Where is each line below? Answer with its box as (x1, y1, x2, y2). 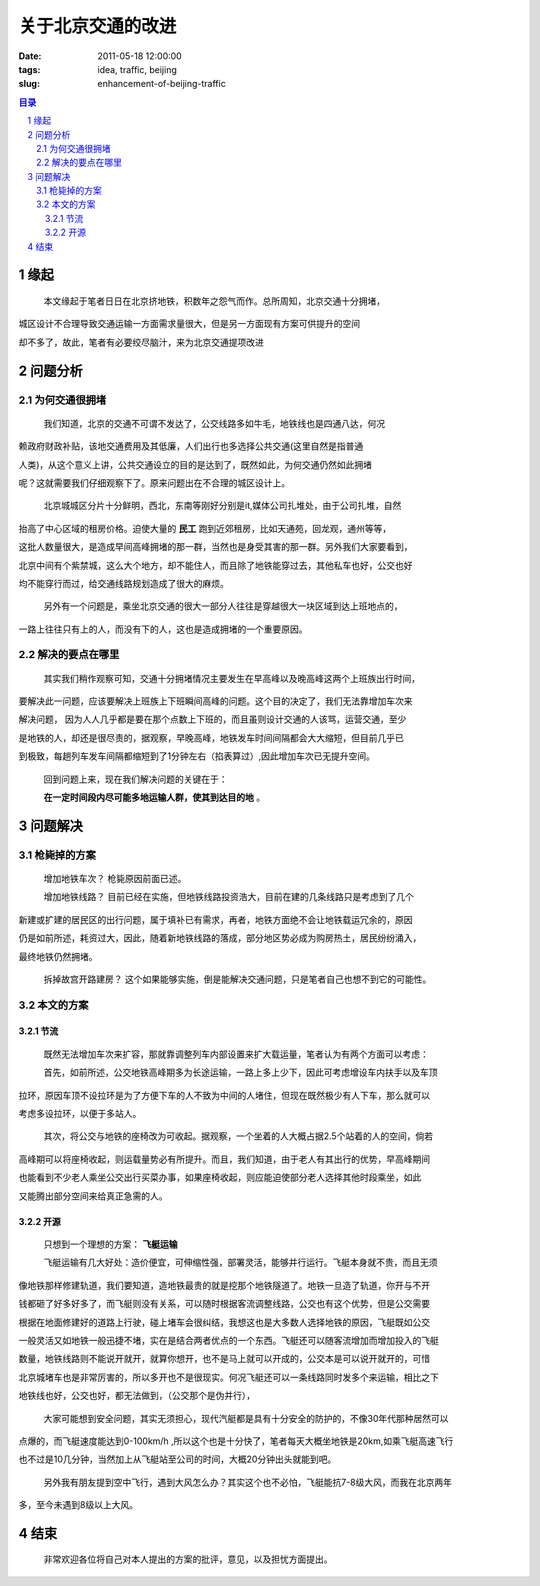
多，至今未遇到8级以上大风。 (18, 1499, 139, 1511)
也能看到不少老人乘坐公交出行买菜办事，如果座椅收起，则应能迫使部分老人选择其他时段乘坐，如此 (18, 1171, 422, 1184)
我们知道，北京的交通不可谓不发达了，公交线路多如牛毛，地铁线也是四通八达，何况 (43, 417, 385, 429)
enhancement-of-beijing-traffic (97, 78, 227, 90)
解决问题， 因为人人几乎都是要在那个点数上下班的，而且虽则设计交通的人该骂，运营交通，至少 (18, 713, 407, 725)
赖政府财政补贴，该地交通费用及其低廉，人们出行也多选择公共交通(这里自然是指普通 (18, 440, 364, 452)
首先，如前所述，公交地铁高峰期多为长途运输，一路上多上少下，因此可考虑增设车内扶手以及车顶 (43, 1066, 438, 1079)
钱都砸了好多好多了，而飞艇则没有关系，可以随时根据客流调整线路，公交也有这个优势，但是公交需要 (18, 1298, 430, 1310)
